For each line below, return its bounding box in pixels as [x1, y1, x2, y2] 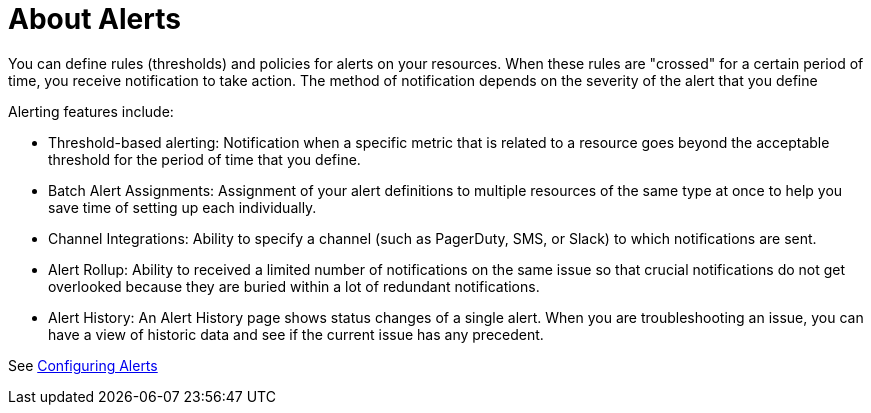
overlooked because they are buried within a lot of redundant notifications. [48, 277, 540, 295]
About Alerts [8, 2, 181, 36]
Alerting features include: [8, 102, 174, 120]
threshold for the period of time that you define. [48, 150, 361, 168]
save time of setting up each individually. [48, 198, 317, 216]
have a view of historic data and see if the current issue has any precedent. [48, 325, 544, 343]
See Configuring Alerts [8, 356, 158, 374]
